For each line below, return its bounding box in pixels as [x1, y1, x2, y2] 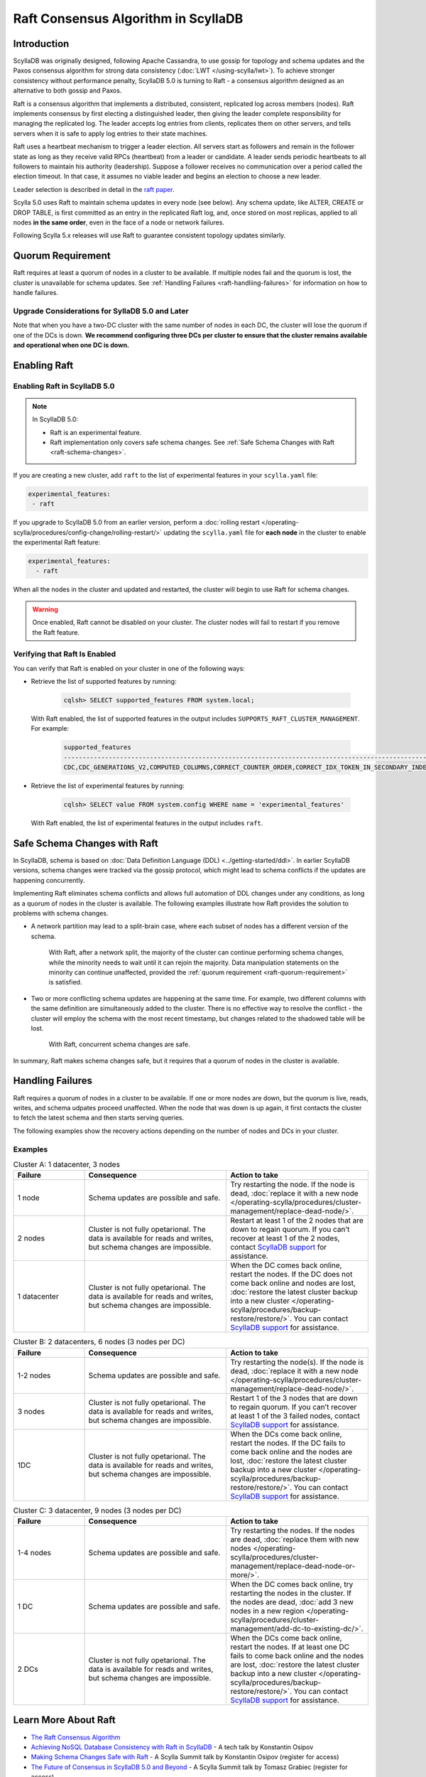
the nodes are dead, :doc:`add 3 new [230, 1597, 354, 1607]
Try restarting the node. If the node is [230, 1180, 355, 1190]
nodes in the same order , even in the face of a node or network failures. [13, 218, 225, 227]
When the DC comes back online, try [230, 1579, 354, 1589]
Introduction [13, 38, 70, 50]
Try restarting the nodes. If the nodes [230, 1525, 355, 1535]
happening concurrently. [13, 876, 85, 884]
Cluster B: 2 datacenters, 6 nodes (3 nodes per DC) [13, 1337, 185, 1347]
